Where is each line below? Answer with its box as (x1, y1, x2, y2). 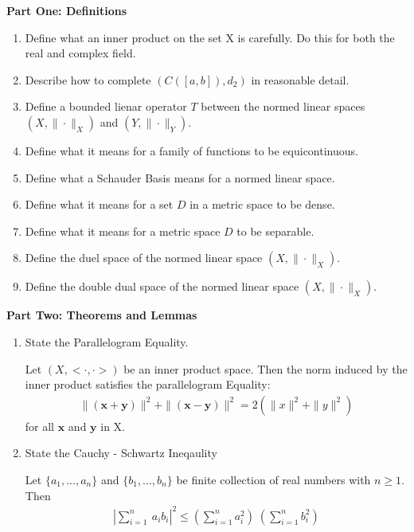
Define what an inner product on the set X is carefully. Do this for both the (25, 29, 395, 45)
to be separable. (236, 222, 314, 239)
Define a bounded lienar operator (25, 98, 187, 115)
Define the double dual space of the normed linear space (25, 278, 299, 295)
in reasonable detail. (251, 71, 350, 88)
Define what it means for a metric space (25, 222, 221, 239)
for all (25, 417, 55, 434)
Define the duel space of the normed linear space (25, 249, 263, 266)
